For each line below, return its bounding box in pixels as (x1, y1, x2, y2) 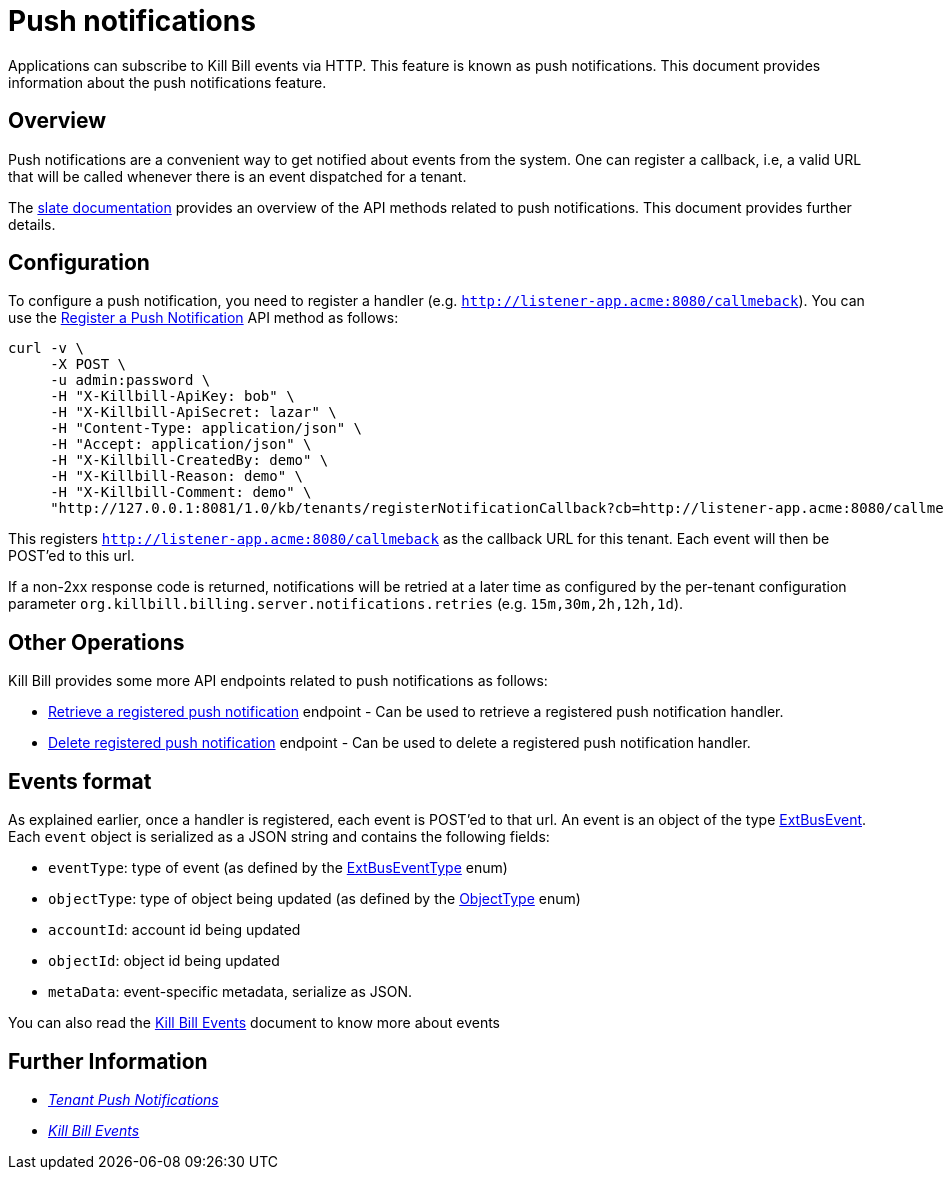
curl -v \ (8, 340, 84, 357)
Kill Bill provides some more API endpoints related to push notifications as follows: (8, 672, 548, 690)
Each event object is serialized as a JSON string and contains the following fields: (8, 828, 550, 846)
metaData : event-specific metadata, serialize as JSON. (48, 983, 413, 1001)
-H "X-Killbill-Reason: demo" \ (50, 468, 304, 485)
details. (8, 215, 56, 233)
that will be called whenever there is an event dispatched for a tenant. (8, 167, 467, 185)
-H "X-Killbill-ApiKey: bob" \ (50, 388, 295, 405)
